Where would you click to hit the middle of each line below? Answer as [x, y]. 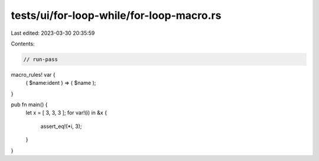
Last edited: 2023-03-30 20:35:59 [53, 33]
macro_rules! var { [33, 74]
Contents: [23, 44]
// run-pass [41, 59]
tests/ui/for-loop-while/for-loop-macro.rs [116, 15]
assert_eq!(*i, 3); [61, 126]
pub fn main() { [29, 105]
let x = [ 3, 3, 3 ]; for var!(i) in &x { [66, 113]
